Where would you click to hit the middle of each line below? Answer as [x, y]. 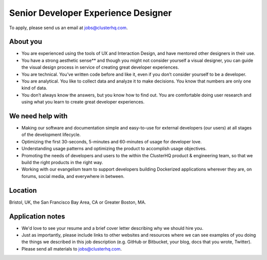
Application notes [37, 216]
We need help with [38, 116]
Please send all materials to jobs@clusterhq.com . [72, 249]
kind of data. [34, 88]
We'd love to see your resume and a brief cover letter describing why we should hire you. [112, 228]
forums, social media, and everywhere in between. [73, 176]
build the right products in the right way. [62, 163]
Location [23, 190]
